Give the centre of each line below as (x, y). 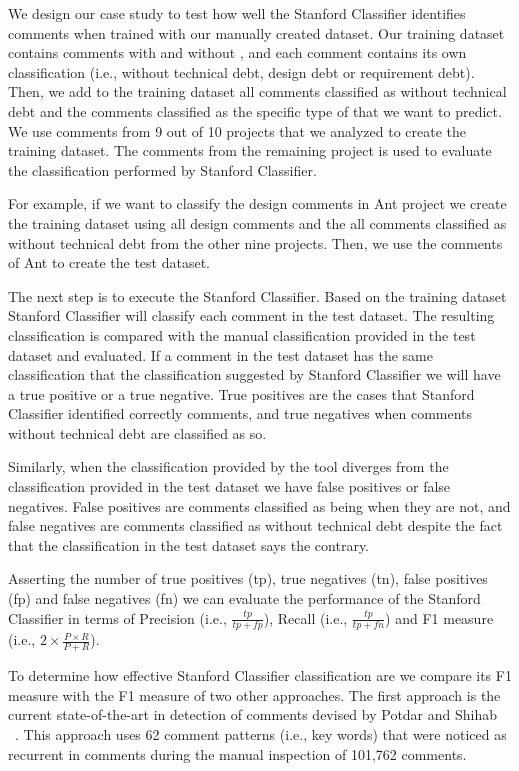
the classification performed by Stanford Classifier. (162, 169)
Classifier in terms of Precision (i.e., (117, 617)
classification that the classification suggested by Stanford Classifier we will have (254, 374)
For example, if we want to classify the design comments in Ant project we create (257, 203)
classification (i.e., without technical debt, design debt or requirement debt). (241, 71)
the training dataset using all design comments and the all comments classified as (257, 222)
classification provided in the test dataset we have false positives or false (229, 486)
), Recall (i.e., (305, 617)
